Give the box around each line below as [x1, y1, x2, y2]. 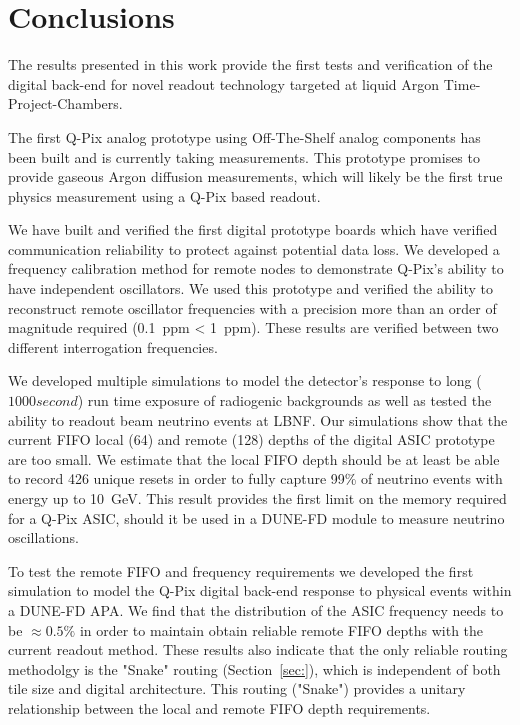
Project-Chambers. [8, 93, 123, 114]
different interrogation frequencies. [8, 336, 218, 357]
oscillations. [8, 527, 79, 548]
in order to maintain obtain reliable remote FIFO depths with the [79, 619, 484, 640]
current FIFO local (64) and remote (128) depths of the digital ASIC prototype [8, 429, 495, 450]
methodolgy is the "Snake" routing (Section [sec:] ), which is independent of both [8, 658, 501, 679]
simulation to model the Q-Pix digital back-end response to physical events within [8, 580, 512, 601]
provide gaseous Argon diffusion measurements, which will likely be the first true [8, 166, 503, 187]
